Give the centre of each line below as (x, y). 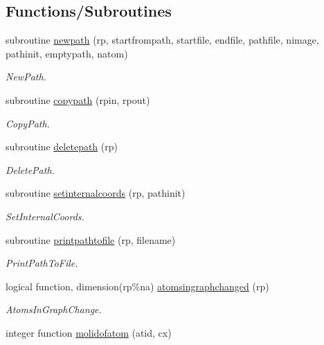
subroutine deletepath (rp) (62, 147)
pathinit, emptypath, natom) (67, 53)
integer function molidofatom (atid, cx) (89, 332)
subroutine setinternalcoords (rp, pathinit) (96, 193)
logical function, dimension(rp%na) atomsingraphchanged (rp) (137, 286)
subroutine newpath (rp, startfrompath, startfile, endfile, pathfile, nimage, (162, 40)
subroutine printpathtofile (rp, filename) (91, 239)
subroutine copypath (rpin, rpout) (78, 99)
